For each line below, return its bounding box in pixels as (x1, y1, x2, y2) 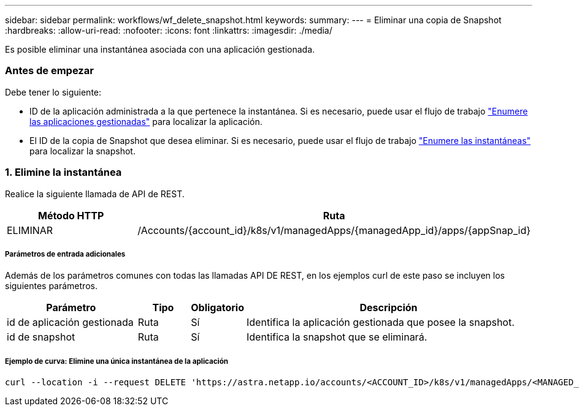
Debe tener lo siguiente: (5, 86, 102, 97)
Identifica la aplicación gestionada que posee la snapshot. (247, 316, 515, 329)
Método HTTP (37, 209, 104, 222)
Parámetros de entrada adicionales (5, 249, 126, 258)
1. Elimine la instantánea (5, 166, 122, 179)
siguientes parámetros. (5, 281, 98, 292)
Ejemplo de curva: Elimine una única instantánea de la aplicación (5, 356, 229, 366)
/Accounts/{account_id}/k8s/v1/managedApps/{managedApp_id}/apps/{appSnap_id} (137, 224, 531, 236)
